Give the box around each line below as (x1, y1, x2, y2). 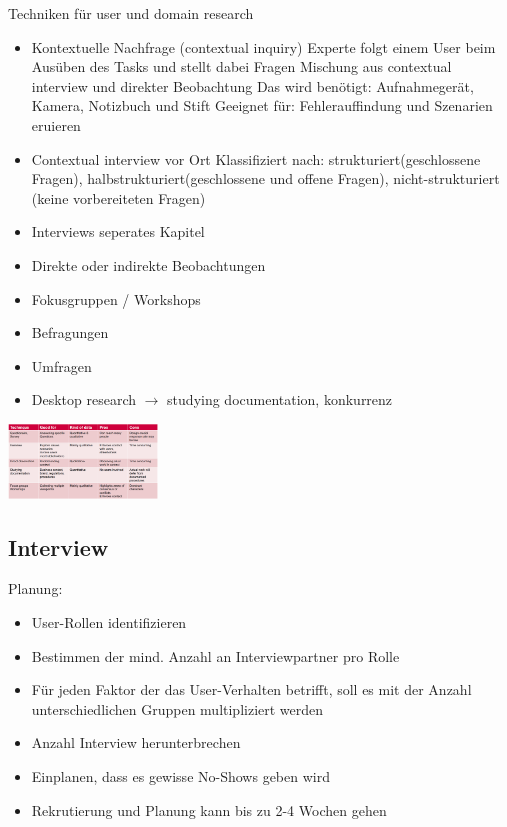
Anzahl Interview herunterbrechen (31, 732, 241, 753)
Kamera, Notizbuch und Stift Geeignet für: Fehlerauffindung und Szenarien (31, 95, 493, 116)
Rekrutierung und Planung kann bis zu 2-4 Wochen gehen (31, 799, 387, 820)
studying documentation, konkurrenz (167, 389, 393, 410)
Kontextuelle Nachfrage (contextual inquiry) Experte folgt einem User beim (31, 36, 496, 57)
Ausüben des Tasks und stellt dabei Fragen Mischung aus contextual (31, 56, 452, 77)
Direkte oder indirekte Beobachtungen (31, 254, 266, 275)
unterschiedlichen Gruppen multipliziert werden (31, 698, 324, 719)
